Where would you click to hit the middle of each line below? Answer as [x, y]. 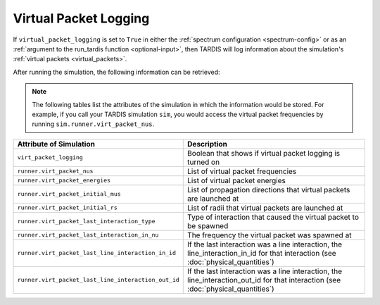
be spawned [208, 225]
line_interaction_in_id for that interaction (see [262, 253]
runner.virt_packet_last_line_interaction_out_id [98, 280]
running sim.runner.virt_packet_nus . [93, 124]
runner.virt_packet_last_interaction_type [86, 222]
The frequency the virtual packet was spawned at [270, 235]
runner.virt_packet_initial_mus [69, 194]
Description [208, 144]
